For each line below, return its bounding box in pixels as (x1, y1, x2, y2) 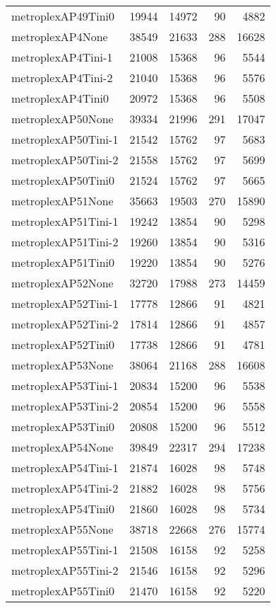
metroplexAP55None (11, 521, 114, 537)
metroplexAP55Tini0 (11, 583, 115, 599)
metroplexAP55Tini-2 (11, 562, 119, 578)
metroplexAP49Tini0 (11, 8, 115, 24)
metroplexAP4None (11, 28, 108, 45)
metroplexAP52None (11, 275, 114, 291)
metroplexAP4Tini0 (11, 90, 109, 106)
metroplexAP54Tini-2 (11, 480, 119, 496)
